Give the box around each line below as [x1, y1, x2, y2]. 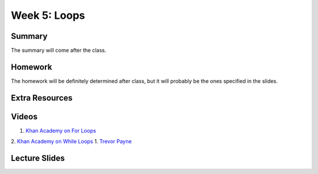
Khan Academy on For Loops [25, 127, 97, 134]
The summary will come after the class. [11, 47, 107, 54]
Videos [11, 112, 38, 122]
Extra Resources [11, 93, 73, 103]
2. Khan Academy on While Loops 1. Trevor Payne [11, 138, 132, 145]
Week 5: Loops [11, 9, 85, 22]
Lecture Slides [11, 153, 65, 163]
